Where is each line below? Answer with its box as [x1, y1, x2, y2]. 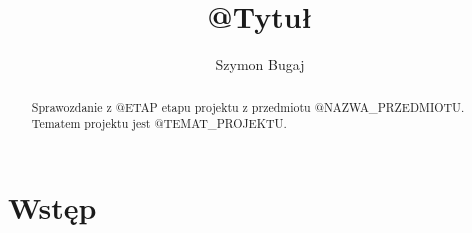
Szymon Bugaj [215, 54, 305, 75]
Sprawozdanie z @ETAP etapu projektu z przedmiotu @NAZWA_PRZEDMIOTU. [31, 98, 465, 115]
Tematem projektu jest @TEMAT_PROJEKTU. [31, 115, 287, 132]
